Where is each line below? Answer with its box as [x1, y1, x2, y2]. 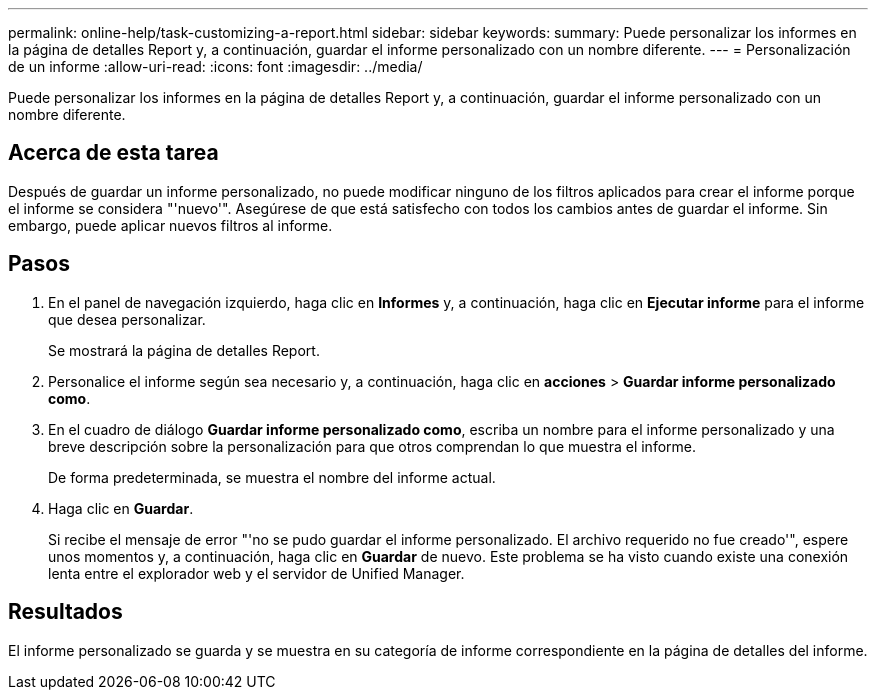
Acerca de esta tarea [8, 140, 219, 166]
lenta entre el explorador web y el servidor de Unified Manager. [48, 564, 465, 582]
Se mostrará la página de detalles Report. [48, 341, 320, 359]
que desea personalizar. [48, 310, 206, 328]
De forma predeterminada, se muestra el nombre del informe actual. [48, 468, 496, 486]
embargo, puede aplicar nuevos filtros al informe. [8, 216, 333, 234]
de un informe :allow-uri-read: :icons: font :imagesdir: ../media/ [8, 58, 423, 75]
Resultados [8, 599, 123, 625]
